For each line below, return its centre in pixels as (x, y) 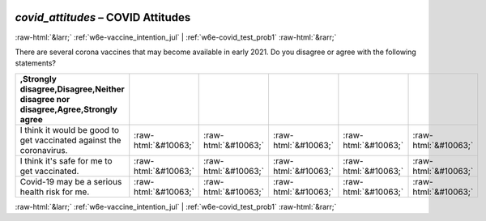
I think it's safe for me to (66, 160)
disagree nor (45, 99)
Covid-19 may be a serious (71, 181)
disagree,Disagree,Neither (72, 89)
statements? (36, 63)
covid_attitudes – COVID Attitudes (103, 17)
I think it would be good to (70, 130)
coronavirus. (44, 150)
